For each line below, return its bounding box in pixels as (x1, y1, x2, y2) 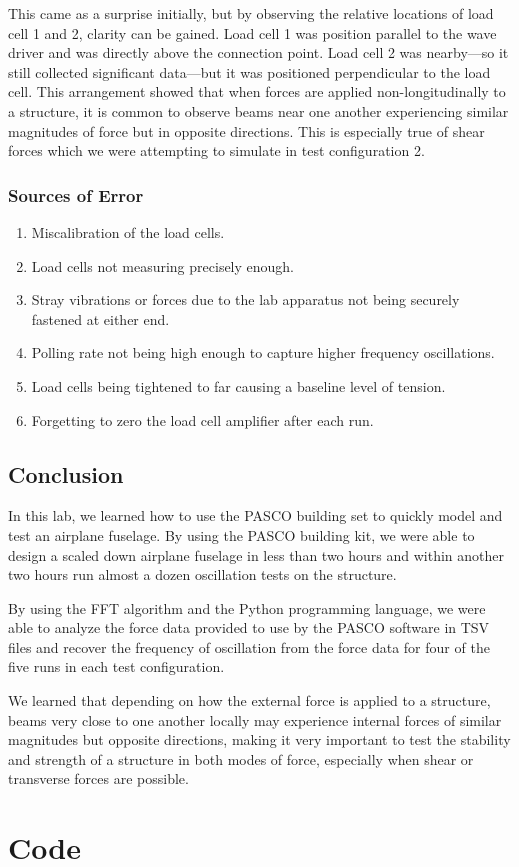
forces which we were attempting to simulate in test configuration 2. (8, 140, 425, 161)
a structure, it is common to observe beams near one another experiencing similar (8, 100, 509, 121)
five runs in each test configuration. (8, 656, 225, 677)
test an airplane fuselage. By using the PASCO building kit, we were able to (8, 524, 475, 545)
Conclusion (8, 458, 124, 489)
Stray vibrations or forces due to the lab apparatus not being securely (31, 289, 460, 310)
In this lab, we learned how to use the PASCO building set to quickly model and (8, 505, 503, 526)
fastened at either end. (31, 308, 170, 329)
